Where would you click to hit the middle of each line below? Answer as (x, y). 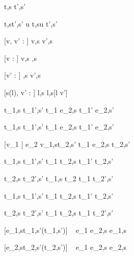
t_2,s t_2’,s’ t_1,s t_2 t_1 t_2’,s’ (59, 178)
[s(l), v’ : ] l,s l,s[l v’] (36, 92)
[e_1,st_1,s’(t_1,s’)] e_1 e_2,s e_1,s (65, 230)
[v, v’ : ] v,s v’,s (29, 41)
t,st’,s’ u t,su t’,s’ (31, 23)
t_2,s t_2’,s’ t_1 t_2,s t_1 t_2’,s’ (59, 213)
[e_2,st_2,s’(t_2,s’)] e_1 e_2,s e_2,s (65, 247)
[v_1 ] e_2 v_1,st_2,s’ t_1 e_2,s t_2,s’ (67, 144)
